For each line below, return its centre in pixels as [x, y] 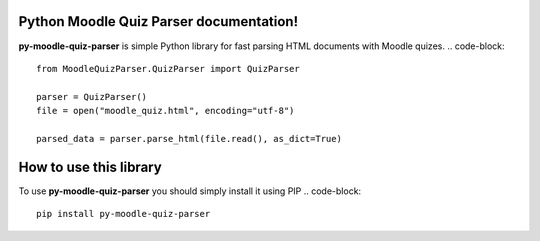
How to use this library [90, 166]
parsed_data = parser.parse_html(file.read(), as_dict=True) [189, 138]
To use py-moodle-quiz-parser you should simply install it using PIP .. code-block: [190, 191]
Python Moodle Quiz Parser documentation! [158, 21]
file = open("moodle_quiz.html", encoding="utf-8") [165, 111]
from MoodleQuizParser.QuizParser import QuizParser [168, 68]
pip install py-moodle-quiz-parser [123, 214]
